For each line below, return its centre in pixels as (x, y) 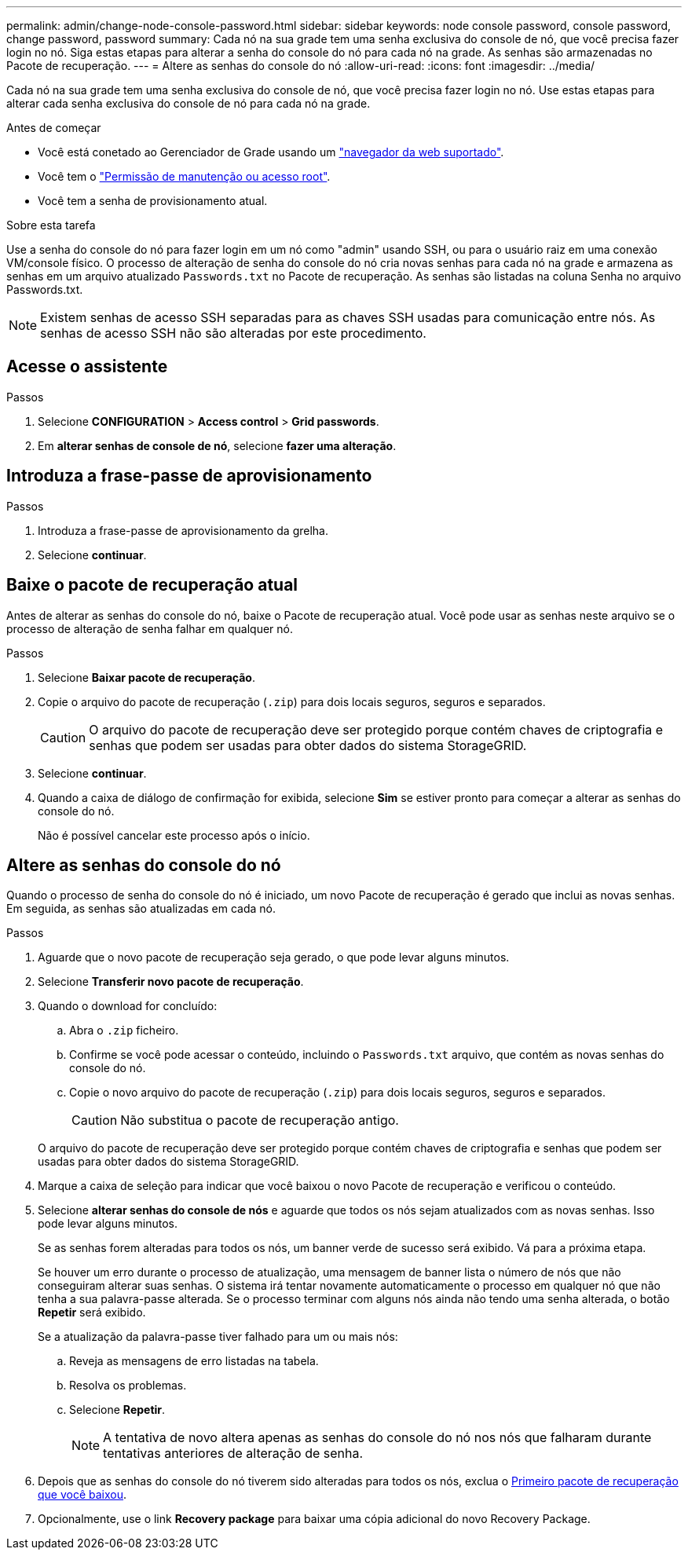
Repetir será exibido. (92, 1313)
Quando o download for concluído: (128, 1006)
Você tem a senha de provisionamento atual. (153, 201)
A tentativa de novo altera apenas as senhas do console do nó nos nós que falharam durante (377, 1438)
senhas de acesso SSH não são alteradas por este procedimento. (233, 333)
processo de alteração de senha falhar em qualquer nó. (150, 628)
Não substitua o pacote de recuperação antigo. (260, 1120)
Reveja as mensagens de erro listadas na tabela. (194, 1361)
